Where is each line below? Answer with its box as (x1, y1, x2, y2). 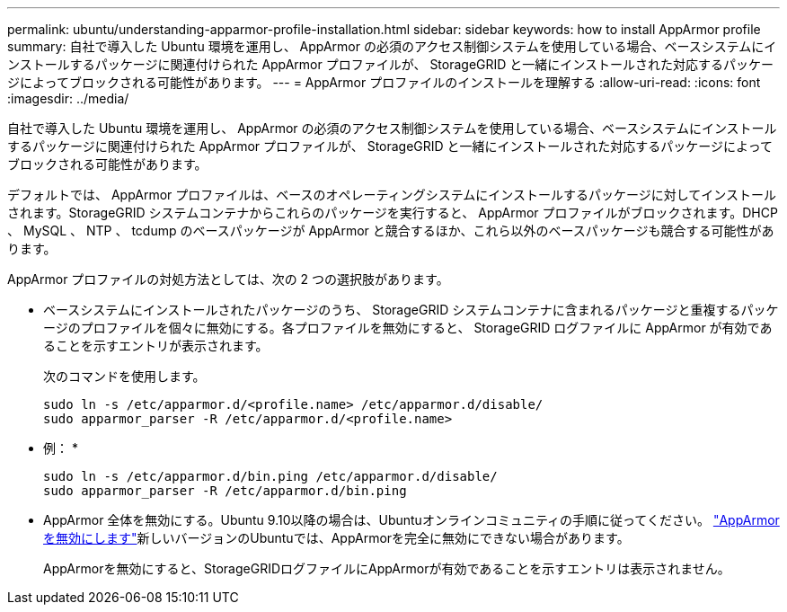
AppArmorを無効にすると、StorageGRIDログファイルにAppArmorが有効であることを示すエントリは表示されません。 (43, 561, 730, 576)
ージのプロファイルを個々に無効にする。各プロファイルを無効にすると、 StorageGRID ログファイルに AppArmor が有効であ (43, 320, 773, 335)
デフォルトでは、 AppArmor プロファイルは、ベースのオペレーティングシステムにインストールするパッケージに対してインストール (7, 187, 777, 202)
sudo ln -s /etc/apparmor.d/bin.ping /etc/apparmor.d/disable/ (43, 469, 498, 483)
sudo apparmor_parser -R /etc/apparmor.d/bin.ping (43, 483, 407, 498)
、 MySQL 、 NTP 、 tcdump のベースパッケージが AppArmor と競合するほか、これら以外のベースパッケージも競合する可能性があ (7, 223, 774, 238)
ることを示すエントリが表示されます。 (43, 338, 269, 353)
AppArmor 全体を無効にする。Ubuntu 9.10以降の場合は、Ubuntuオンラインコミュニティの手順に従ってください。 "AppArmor (43, 512, 780, 528)
